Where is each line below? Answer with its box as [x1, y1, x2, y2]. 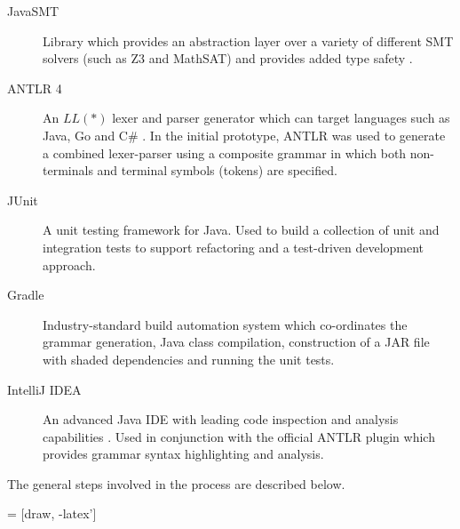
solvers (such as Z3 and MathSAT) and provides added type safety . [43, 49, 413, 68]
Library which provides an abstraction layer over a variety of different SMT [43, 31, 454, 50]
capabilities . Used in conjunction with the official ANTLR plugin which [43, 427, 435, 445]
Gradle [7, 285, 44, 304]
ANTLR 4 [7, 78, 62, 97]
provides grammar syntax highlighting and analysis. [43, 445, 324, 463]
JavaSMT [7, 2, 59, 20]
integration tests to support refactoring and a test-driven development [43, 237, 424, 256]
